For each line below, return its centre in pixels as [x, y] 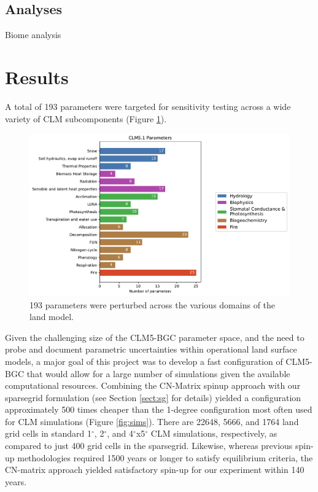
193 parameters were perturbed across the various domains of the [153, 304]
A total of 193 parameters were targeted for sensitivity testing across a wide [148, 106]
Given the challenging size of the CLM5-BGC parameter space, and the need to [155, 337]
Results [37, 76]
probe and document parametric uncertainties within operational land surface [151, 349]
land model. [52, 317]
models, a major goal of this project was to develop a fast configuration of [144, 361]
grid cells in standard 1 [48, 433]
